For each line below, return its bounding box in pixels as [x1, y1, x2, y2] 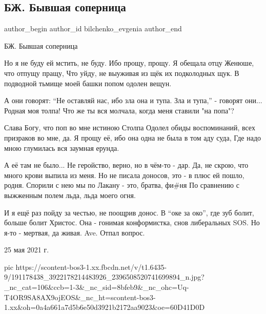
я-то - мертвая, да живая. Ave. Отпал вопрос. [4, 227, 145, 238]
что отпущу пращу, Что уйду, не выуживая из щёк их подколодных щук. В [4, 67, 239, 78]
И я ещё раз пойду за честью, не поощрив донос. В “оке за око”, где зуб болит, [4, 207, 254, 218]
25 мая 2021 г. [4, 244, 49, 255]
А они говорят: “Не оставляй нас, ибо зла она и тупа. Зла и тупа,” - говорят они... [4, 95, 262, 106]
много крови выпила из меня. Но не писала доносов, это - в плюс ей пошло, [4, 169, 244, 180]
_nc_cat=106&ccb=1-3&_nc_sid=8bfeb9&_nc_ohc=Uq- [4, 282, 189, 292]
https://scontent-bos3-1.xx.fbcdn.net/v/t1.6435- [15, 261, 167, 272]
